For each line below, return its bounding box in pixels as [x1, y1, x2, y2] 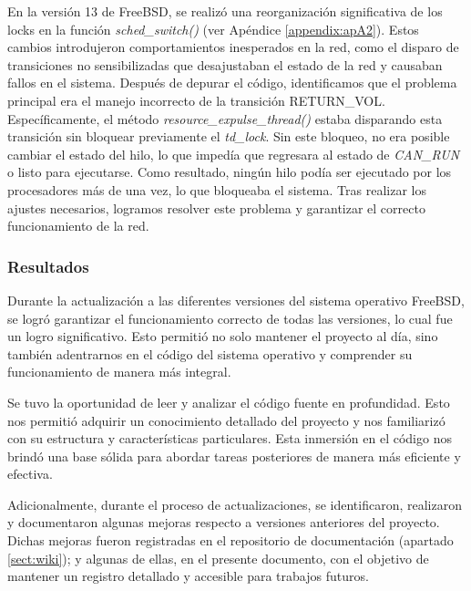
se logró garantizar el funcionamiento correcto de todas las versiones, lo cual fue [7, 308, 453, 327]
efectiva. [7, 464, 53, 483]
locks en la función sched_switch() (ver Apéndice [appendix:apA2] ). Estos [7, 19, 419, 38]
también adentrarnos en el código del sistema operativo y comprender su [7, 344, 413, 363]
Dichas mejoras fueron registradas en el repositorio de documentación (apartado [7, 531, 454, 550]
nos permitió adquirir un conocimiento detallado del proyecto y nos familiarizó [7, 410, 445, 430]
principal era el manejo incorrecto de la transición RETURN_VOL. [7, 90, 385, 109]
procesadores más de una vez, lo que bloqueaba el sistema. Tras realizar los [7, 180, 426, 199]
